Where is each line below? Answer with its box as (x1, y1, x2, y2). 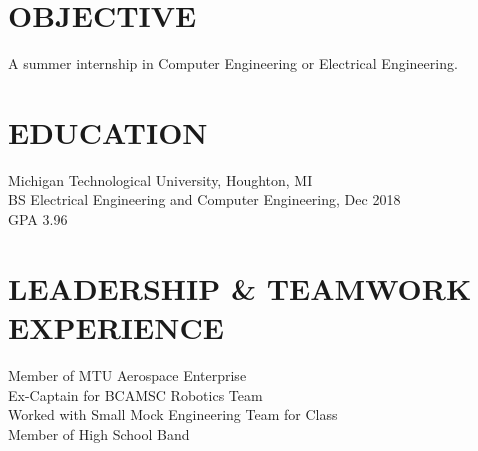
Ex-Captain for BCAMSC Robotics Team (8, 384, 263, 405)
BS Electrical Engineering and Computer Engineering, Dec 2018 (8, 189, 401, 210)
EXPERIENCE (8, 307, 224, 347)
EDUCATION (8, 111, 208, 152)
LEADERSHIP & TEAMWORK (8, 267, 472, 308)
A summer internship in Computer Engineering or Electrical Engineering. (8, 53, 458, 74)
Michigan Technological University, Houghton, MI (8, 169, 313, 190)
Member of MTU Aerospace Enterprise (8, 364, 247, 385)
